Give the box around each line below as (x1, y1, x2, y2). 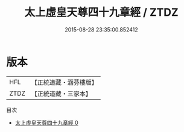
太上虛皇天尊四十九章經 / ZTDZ (24, 5, 179, 19)
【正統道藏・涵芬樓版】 (31, 78, 98, 87)
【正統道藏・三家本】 (31, 89, 92, 97)
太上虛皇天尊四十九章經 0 (14, 119, 78, 126)
